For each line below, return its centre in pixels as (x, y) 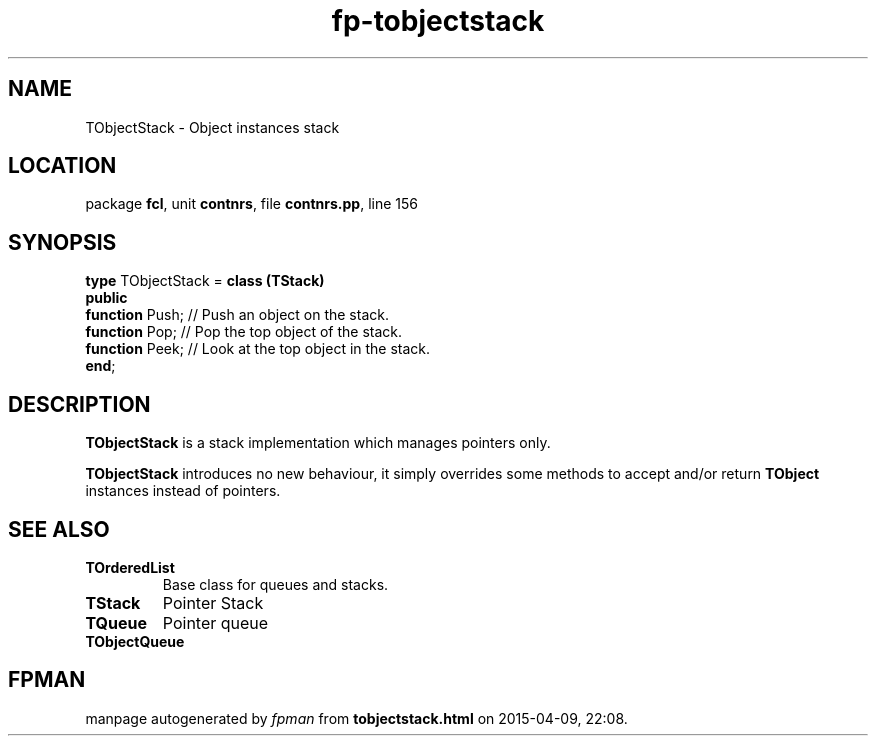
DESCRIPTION (79, 404)
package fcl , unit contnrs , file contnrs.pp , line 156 (251, 204)
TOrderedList (130, 567)
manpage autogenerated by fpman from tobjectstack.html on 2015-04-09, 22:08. (356, 718)
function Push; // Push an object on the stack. (237, 315)
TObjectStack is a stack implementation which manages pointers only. (318, 443)
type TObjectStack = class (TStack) (205, 281)
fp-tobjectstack (438, 21)
